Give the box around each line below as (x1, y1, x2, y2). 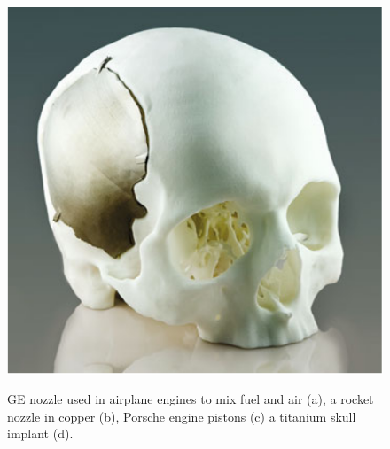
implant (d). (7, 424, 74, 443)
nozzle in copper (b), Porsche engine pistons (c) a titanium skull (7, 406, 356, 425)
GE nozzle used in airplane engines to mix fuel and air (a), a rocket (7, 390, 374, 408)
